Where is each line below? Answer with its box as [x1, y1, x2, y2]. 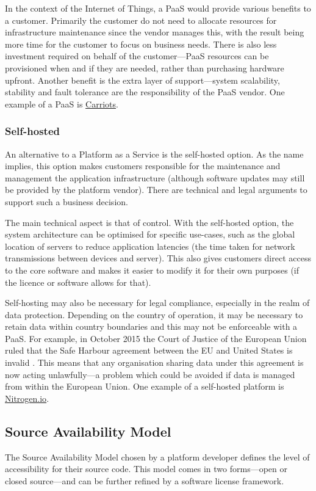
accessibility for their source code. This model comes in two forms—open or [5, 462, 287, 475]
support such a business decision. [5, 195, 128, 208]
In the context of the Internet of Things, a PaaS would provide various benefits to [5, 2, 311, 14]
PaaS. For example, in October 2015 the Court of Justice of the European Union [5, 332, 307, 344]
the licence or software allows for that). [5, 275, 151, 288]
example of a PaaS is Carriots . [5, 97, 118, 110]
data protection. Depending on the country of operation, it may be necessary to [5, 308, 303, 321]
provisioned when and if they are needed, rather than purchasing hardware [5, 61, 284, 74]
